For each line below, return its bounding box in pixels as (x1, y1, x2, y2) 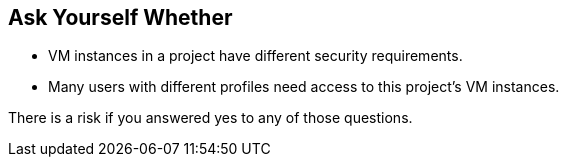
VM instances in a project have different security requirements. (48, 47, 463, 65)
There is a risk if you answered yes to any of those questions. (8, 109, 413, 127)
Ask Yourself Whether (8, 5, 233, 30)
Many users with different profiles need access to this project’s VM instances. (48, 78, 560, 96)
